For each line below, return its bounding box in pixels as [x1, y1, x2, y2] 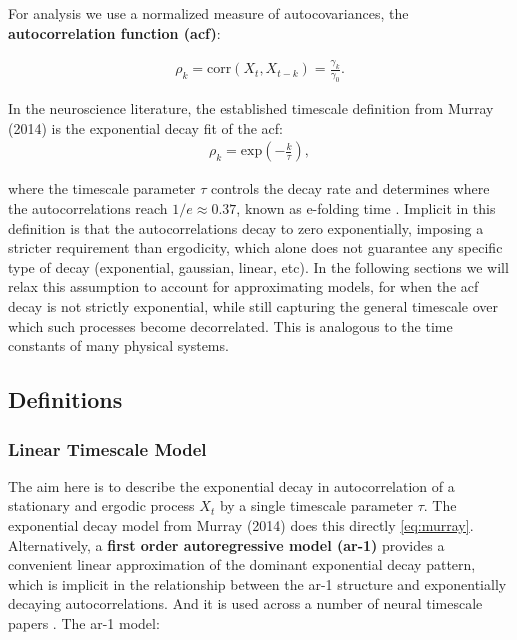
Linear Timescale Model [8, 436, 207, 461]
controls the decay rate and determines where [211, 178, 490, 199]
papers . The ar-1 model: [8, 612, 160, 633]
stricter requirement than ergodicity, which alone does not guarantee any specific [8, 237, 503, 258]
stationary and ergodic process [8, 495, 195, 516]
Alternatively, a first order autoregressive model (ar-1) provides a [8, 534, 445, 555]
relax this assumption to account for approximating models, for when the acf [8, 276, 479, 297]
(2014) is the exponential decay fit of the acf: [8, 117, 284, 138]
